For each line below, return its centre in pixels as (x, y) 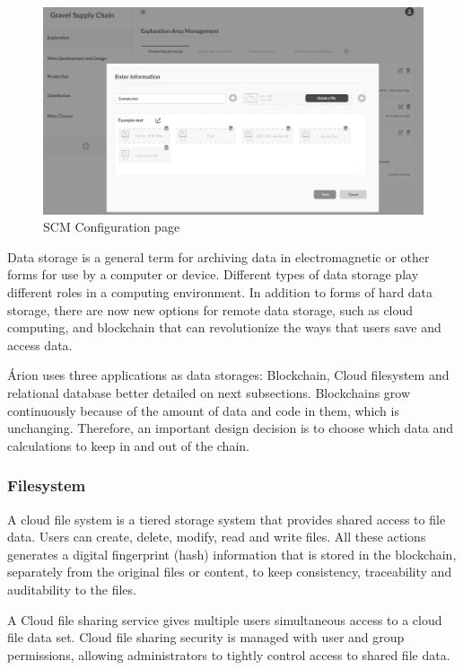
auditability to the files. (72, 589)
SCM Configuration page (112, 227)
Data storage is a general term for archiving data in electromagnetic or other (218, 256)
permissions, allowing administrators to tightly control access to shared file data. (229, 654)
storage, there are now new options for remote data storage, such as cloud (210, 309)
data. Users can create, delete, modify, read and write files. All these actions (217, 537)
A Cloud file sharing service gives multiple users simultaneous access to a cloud (225, 619)
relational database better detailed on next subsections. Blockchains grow (209, 392)
